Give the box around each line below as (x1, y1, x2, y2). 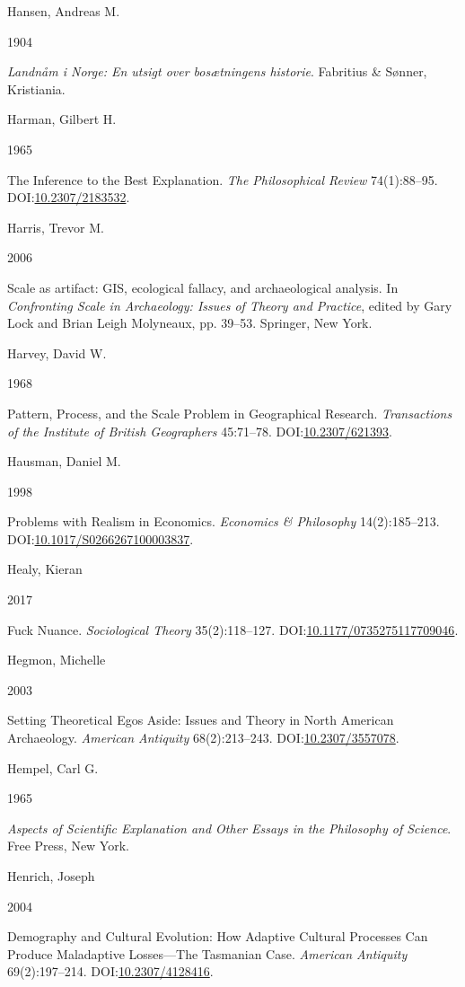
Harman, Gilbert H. (7, 110, 117, 128)
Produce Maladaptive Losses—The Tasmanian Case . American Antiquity (7, 944, 408, 963)
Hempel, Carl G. (7, 758, 99, 777)
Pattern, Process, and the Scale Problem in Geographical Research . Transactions (7, 403, 452, 422)
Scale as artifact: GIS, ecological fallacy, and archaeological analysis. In (7, 278, 399, 296)
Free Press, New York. (7, 836, 129, 855)
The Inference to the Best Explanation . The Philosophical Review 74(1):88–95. (7, 170, 438, 189)
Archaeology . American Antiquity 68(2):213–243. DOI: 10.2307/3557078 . (7, 728, 399, 747)
